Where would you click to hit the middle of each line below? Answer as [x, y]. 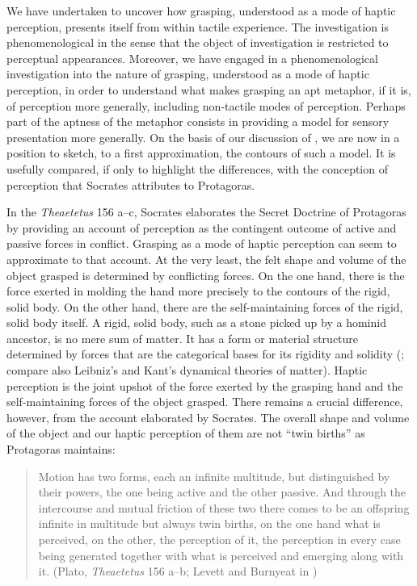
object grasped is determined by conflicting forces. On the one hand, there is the [206, 275]
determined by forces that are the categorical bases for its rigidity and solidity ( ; [206, 354]
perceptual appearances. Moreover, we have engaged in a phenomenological [192, 58]
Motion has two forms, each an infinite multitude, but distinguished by [214, 476]
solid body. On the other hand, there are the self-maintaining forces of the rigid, [205, 306]
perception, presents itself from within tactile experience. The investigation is [198, 26]
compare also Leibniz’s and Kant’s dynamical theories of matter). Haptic [187, 370]
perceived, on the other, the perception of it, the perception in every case [219, 539]
